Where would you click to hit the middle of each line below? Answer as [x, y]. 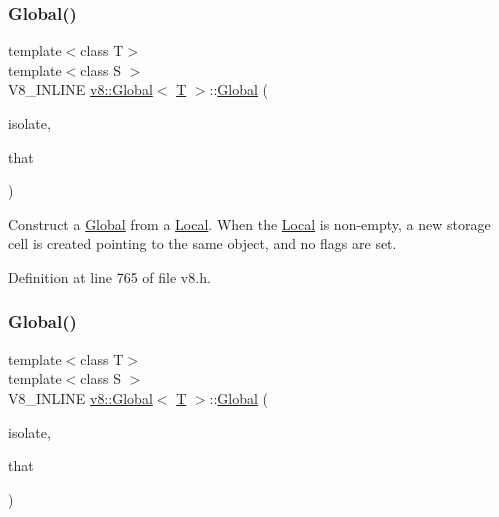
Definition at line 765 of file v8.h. [109, 276]
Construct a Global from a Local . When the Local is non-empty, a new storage [249, 223]
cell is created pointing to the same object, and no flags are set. [202, 243]
